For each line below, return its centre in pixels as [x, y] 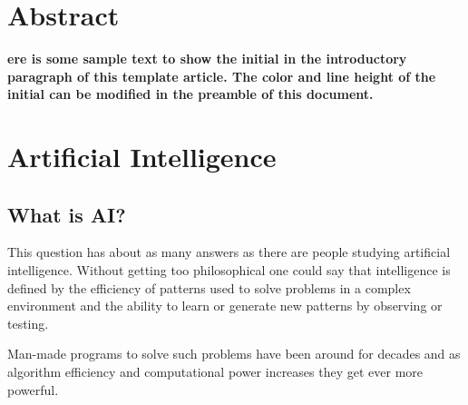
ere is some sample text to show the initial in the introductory [207, 59]
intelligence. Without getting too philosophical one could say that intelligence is [229, 270]
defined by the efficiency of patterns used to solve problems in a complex [209, 287]
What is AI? [67, 214]
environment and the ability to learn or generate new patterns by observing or [225, 306]
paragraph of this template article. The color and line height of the [222, 76]
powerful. [33, 389]
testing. [28, 323]
